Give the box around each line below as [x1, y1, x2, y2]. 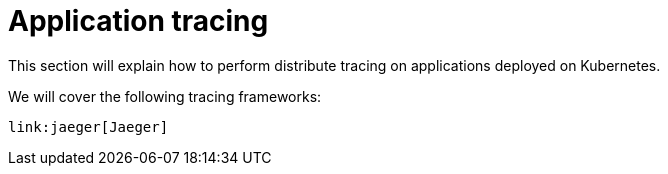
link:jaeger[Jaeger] [8, 118, 169, 135]
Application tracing [8, 4, 269, 38]
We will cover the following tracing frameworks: [8, 87, 322, 105]
